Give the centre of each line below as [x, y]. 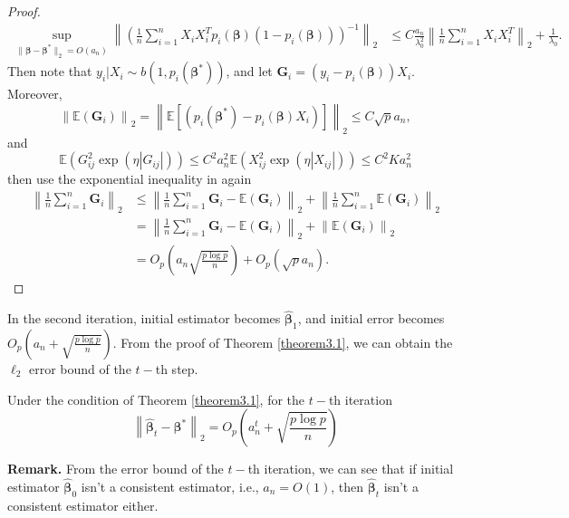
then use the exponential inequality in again [130, 179]
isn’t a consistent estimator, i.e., [170, 486]
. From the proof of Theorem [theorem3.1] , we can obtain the [283, 342]
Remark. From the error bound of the [116, 469]
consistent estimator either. [83, 505]
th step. [177, 368]
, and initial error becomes [371, 318]
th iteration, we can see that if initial [351, 469]
